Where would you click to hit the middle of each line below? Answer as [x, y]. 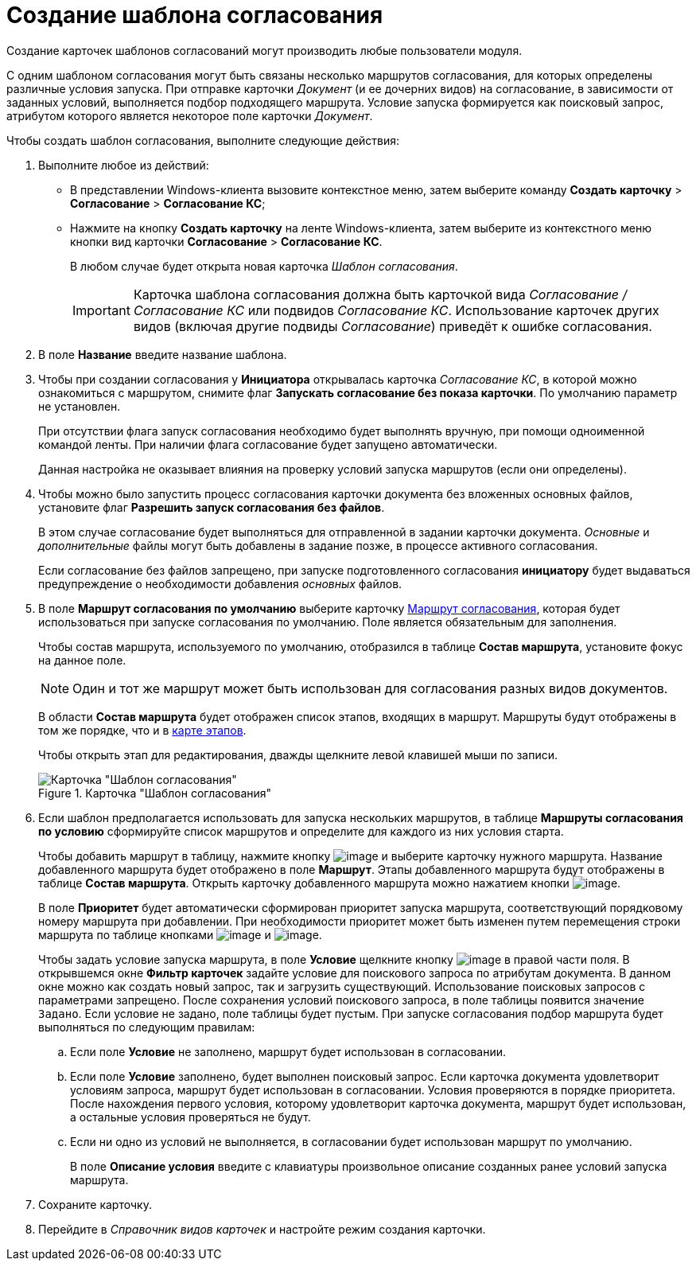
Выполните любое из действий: [124, 165]
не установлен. [80, 406]
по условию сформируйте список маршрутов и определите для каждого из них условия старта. [301, 831]
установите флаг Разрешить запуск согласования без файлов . [212, 507]
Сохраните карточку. [95, 1204]
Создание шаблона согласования [195, 15]
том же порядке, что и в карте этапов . [142, 730]
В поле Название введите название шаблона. [163, 354]
